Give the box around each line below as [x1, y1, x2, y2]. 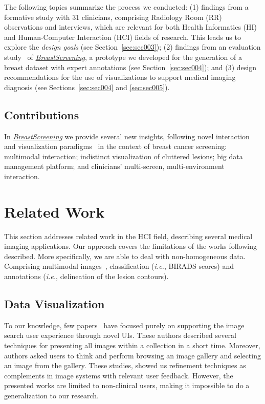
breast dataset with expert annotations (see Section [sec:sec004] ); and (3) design [4, 61, 256, 72]
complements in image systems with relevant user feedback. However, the [4, 370, 233, 380]
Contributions [4, 107, 79, 122]
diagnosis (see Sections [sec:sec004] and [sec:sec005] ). [4, 81, 170, 92]
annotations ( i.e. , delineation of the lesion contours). [4, 271, 169, 282]
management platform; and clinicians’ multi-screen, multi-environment [4, 161, 225, 172]
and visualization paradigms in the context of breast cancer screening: [4, 141, 227, 152]
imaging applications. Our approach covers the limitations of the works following [4, 241, 257, 251]
